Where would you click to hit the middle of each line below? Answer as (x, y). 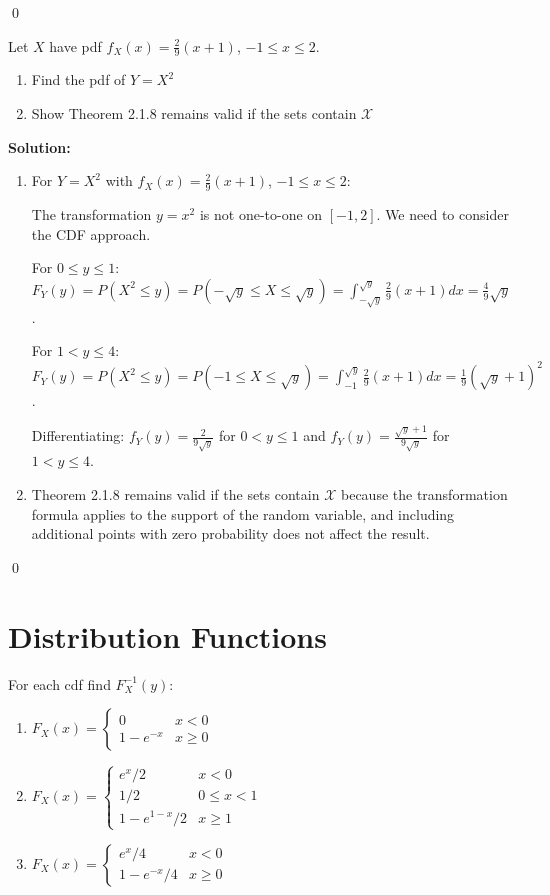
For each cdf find (59, 683)
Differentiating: (78, 435)
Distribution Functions (167, 635)
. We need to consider (442, 214)
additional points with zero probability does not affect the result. (230, 533)
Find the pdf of (78, 79)
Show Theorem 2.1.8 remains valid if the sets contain (194, 113)
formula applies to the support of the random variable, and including (243, 513)
